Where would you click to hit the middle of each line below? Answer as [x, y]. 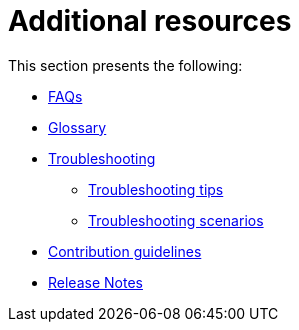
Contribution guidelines [125, 251]
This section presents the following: [125, 65]
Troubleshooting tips [156, 189]
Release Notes [95, 282]
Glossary [77, 127]
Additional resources [150, 21]
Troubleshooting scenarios [176, 220]
